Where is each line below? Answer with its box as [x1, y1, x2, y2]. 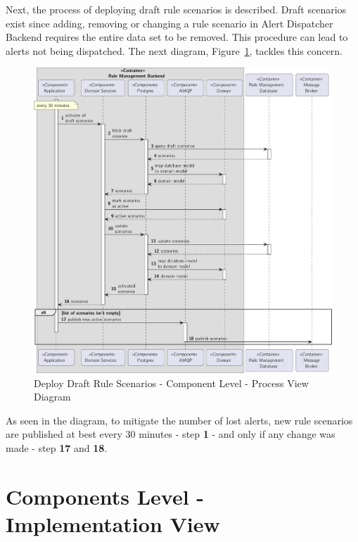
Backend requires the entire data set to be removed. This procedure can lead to [6, 30, 348, 44]
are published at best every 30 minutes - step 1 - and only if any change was [6, 427, 335, 441]
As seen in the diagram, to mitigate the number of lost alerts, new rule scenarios [6, 412, 353, 427]
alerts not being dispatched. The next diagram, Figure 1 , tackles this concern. [6, 43, 343, 58]
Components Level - [6, 481, 205, 510]
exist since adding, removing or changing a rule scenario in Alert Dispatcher [6, 15, 333, 30]
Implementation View [6, 510, 220, 538]
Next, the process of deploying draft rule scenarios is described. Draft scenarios [6, 2, 347, 16]
